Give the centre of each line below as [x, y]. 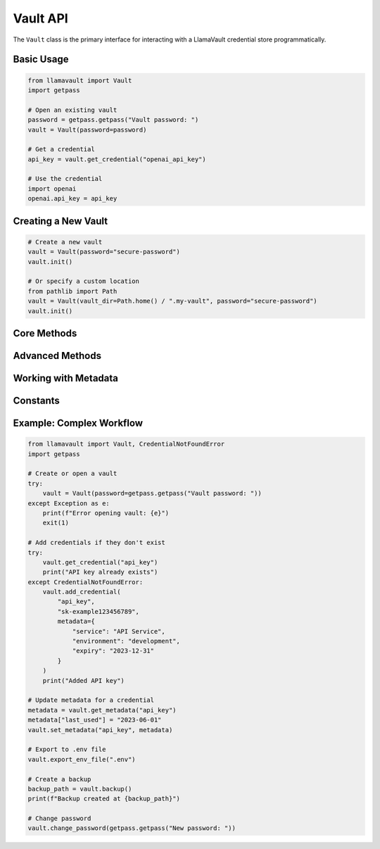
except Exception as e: [69, 503]
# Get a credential [61, 149]
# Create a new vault [65, 242]
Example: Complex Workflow [78, 423]
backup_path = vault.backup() [80, 789]
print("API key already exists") [100, 572]
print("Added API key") [83, 680]
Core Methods [45, 333]
